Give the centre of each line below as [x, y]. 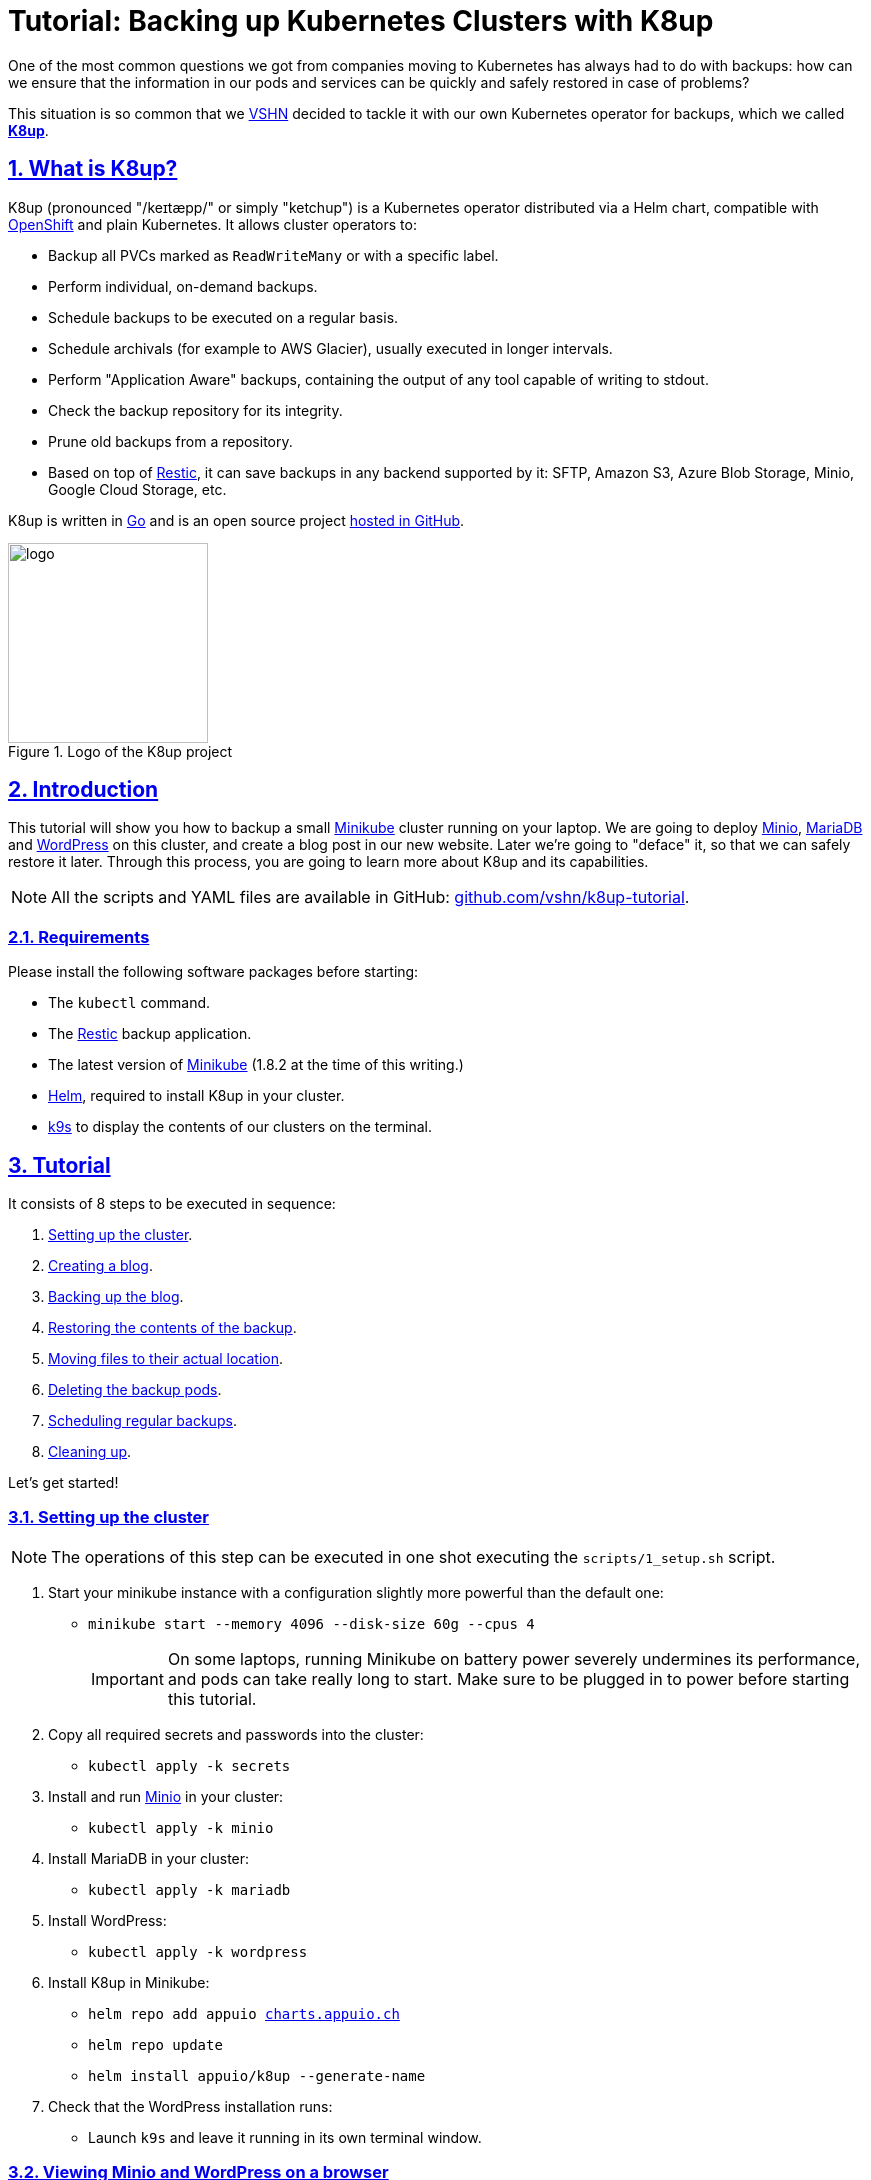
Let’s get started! [63, 1483]
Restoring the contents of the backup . [172, 1328]
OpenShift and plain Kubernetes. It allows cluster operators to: [212, 224]
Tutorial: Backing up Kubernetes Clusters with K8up [361, 21]
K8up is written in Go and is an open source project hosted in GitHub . [236, 520]
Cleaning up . [90, 1452]
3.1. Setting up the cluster [109, 1517]
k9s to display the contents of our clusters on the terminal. [240, 1127]
